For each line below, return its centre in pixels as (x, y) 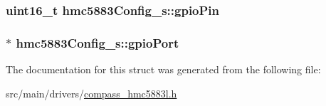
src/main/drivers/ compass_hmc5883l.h (91, 93)
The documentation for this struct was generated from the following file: (163, 69)
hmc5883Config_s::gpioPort (98, 42)
